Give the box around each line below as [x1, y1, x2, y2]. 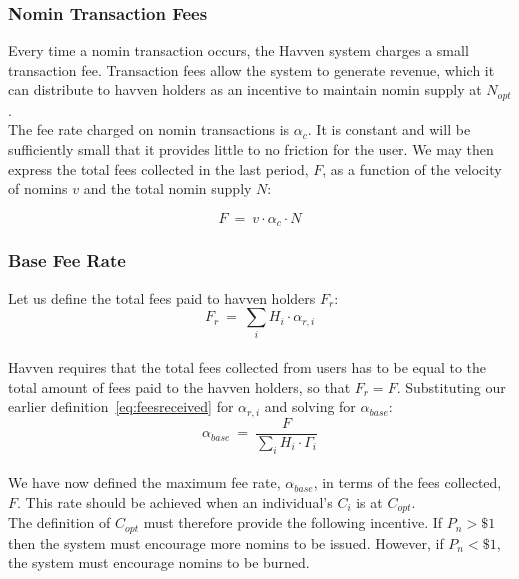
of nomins [8, 178, 68, 199]
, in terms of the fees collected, [313, 472, 502, 493]
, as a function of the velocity [322, 158, 502, 179]
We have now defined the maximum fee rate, [8, 472, 281, 493]
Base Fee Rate [8, 248, 126, 273]
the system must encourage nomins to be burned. [8, 552, 310, 573]
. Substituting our [396, 376, 506, 397]
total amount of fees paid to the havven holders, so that [8, 376, 351, 397]
